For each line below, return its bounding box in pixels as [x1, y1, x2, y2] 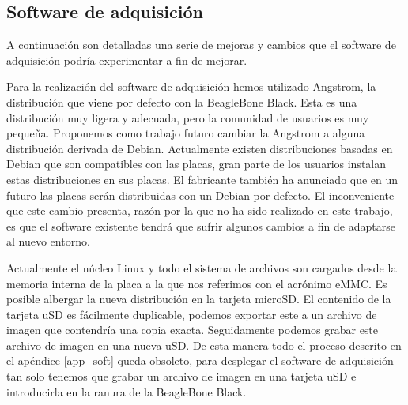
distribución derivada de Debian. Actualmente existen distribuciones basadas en [6, 140, 393, 156]
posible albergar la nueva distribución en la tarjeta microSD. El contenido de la [6, 291, 391, 307]
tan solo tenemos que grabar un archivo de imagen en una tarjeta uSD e [6, 368, 357, 384]
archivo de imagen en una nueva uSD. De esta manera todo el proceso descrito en [6, 336, 402, 353]
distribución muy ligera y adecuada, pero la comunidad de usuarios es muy [6, 109, 369, 126]
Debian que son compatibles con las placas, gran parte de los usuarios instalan [6, 156, 387, 172]
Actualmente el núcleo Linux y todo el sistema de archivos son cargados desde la [6, 259, 397, 276]
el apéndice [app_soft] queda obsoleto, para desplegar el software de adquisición [6, 352, 394, 369]
